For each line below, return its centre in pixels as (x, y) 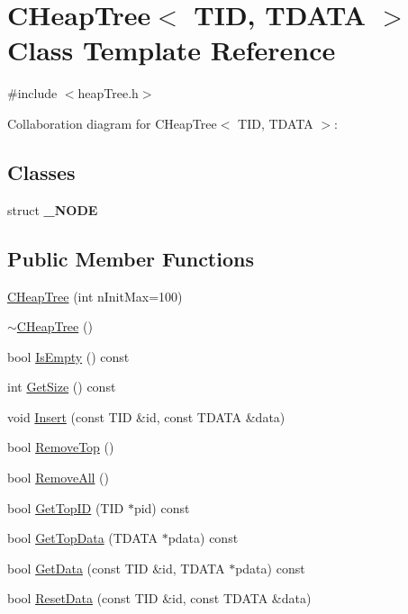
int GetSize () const (62, 387)
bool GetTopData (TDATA (82, 538)
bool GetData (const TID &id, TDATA (116, 568)
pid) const (162, 507)
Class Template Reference (172, 50)
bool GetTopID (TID (66, 507)
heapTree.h (108, 93)
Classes (41, 172)
